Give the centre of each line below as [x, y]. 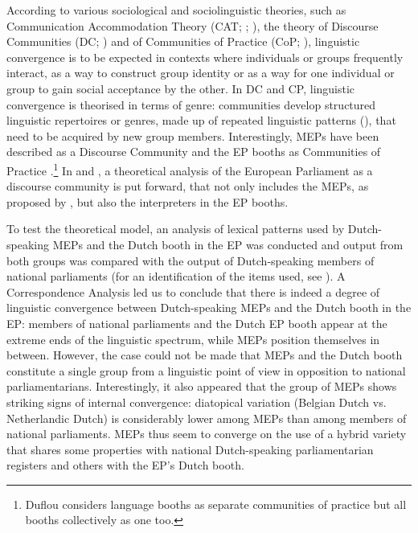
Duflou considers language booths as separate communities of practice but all [216, 504]
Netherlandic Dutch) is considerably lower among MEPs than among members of [207, 418]
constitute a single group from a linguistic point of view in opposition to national [206, 370]
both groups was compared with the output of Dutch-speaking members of [191, 260]
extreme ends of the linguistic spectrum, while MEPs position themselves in [193, 339]
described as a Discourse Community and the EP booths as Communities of [194, 152]
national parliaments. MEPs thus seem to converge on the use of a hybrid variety [207, 434]
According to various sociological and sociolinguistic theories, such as [176, 10]
